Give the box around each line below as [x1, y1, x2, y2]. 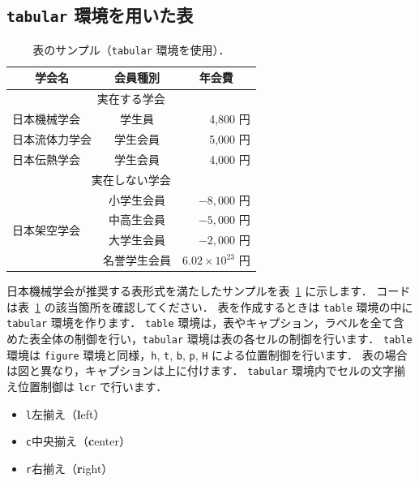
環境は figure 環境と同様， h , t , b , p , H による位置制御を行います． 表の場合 [6, 346, 408, 363]
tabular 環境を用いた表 [6, 2, 194, 28]
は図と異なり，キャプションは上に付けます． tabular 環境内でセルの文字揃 [6, 362, 405, 379]
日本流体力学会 [12, 130, 92, 147]
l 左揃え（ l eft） [25, 405, 105, 422]
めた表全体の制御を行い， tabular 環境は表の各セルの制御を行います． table [6, 330, 413, 347]
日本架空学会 [12, 221, 80, 238]
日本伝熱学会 [12, 150, 80, 167]
